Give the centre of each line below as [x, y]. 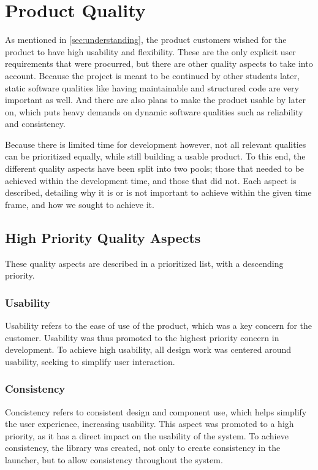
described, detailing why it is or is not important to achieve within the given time [158, 192]
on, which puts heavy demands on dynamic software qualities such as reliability [154, 111]
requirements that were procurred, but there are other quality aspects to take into [159, 64]
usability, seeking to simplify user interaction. [90, 361]
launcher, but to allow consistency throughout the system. [114, 460]
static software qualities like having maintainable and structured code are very [152, 87]
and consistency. [35, 124]
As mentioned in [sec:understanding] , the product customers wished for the [146, 40]
